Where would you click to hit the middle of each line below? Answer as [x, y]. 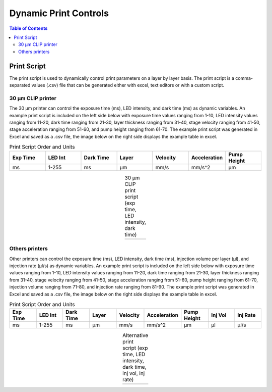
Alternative [135, 335]
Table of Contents [28, 28]
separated [20, 85]
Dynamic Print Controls [59, 13]
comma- [244, 78]
